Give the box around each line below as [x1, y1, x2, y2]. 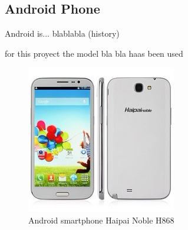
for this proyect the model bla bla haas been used [5, 47, 183, 59]
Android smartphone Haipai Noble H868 [28, 213, 174, 226]
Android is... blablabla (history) [5, 27, 120, 40]
